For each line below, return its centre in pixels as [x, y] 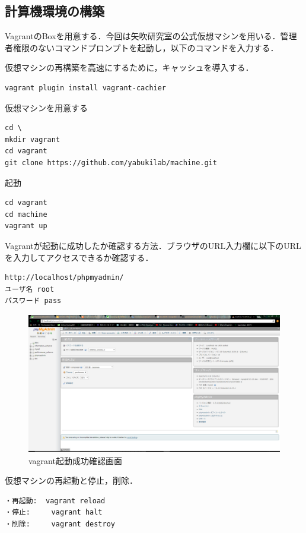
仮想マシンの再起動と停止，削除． [71, 480]
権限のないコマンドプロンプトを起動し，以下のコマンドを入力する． [146, 47]
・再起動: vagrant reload [55, 501]
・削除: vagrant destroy [60, 524]
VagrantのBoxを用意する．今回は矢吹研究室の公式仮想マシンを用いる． [143, 36]
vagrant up [26, 226]
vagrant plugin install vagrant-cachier [86, 88]
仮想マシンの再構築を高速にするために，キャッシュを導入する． [129, 67]
